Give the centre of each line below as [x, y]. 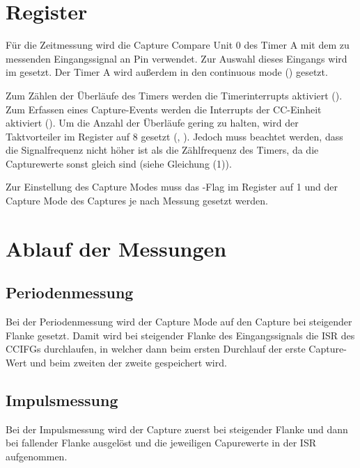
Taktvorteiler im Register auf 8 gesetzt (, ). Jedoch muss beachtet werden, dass [174, 136]
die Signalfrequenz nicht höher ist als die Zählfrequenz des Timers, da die [162, 150]
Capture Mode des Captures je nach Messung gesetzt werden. [137, 201]
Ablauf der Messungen [116, 248]
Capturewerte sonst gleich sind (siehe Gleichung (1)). [119, 163]
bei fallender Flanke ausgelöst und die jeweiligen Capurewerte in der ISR [161, 443]
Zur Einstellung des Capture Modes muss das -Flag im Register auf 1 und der [172, 187]
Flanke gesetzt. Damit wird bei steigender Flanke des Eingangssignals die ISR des [180, 335]
